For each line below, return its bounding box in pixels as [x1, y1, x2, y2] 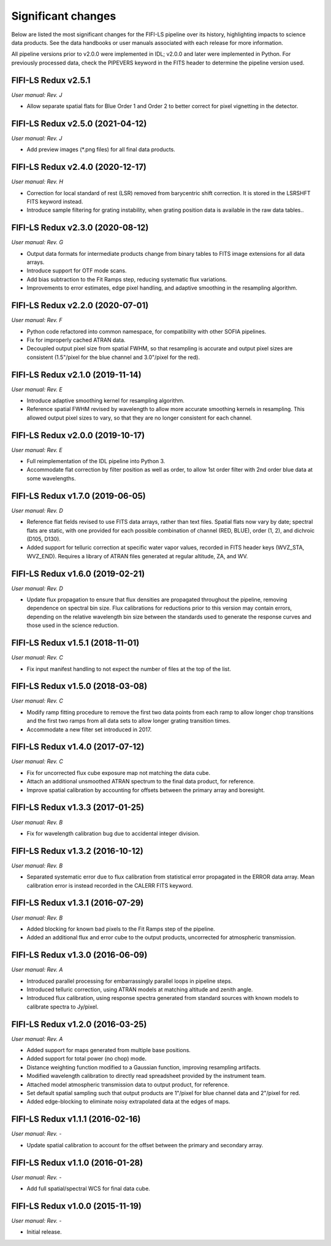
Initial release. [26, 1228, 62, 1236]
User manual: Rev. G [11, 239, 64, 246]
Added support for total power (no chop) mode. [26, 1055, 147, 1063]
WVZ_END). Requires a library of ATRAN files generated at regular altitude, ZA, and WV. [26, 552, 248, 560]
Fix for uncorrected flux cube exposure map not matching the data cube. [26, 769, 211, 776]
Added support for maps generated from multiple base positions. [26, 1047, 191, 1054]
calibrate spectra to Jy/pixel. [26, 1003, 99, 1010]
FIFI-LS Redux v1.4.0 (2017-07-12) [11, 742, 145, 752]
